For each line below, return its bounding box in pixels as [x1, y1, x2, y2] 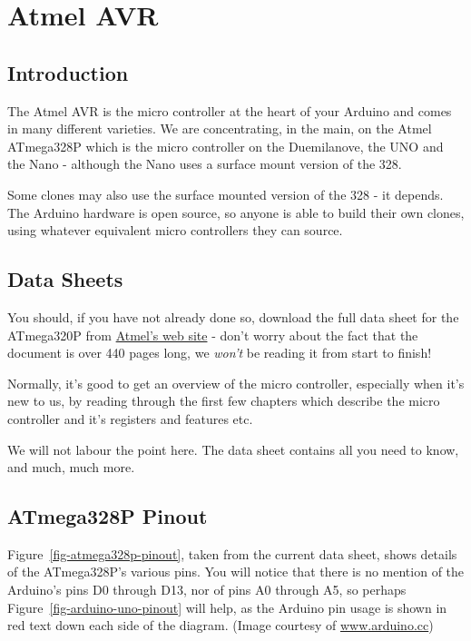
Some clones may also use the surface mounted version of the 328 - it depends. [7, 184, 444, 203]
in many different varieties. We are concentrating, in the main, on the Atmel [7, 119, 432, 138]
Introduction [7, 58, 129, 86]
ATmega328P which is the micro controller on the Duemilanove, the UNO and [7, 136, 444, 155]
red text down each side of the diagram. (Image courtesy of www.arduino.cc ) [7, 616, 434, 635]
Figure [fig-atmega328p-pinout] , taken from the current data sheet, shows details [7, 544, 457, 563]
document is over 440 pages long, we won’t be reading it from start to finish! [7, 343, 432, 362]
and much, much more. [7, 458, 135, 477]
